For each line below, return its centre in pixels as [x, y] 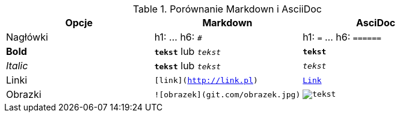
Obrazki [24, 94]
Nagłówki [27, 37]
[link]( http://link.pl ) [206, 80]
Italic [17, 66]
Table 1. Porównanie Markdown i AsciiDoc [227, 9]
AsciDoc [376, 23]
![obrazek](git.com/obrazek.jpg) [227, 94]
